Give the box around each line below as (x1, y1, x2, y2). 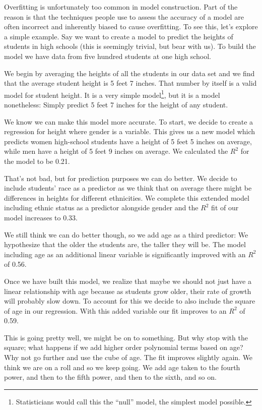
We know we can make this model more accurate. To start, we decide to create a (4, 116, 253, 127)
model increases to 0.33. (4, 212, 78, 222)
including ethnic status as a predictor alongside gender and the (4, 202, 199, 213)
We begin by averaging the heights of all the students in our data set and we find (4, 68, 255, 78)
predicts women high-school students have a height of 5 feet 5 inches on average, (4, 136, 252, 146)
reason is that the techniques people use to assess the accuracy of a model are (4, 11, 244, 22)
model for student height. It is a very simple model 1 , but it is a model (4, 88, 220, 100)
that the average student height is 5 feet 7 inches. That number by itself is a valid (4, 78, 257, 88)
